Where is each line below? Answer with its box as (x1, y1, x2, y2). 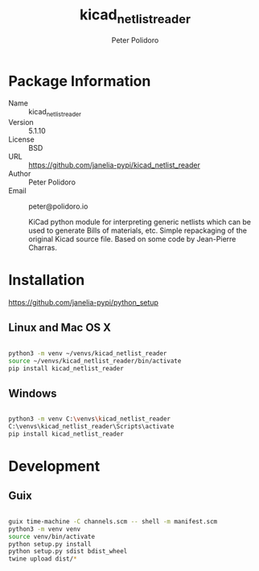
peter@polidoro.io (28, 201, 88, 211)
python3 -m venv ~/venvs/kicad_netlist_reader (8, 349, 167, 358)
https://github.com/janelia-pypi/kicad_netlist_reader (28, 160, 201, 170)
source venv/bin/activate (8, 532, 95, 540)
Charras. (28, 243, 58, 253)
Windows (8, 387, 57, 400)
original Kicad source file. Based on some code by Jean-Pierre (28, 234, 236, 244)
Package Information (8, 72, 151, 90)
